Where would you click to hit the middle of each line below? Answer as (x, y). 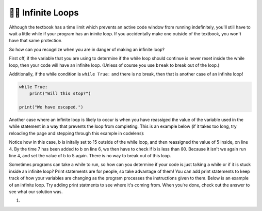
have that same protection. (36, 41)
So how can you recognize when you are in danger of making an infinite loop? (87, 49)
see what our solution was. (36, 192)
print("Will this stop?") (60, 94)
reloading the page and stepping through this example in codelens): (77, 133)
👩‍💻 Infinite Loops (44, 13)
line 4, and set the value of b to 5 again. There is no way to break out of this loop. (90, 155)
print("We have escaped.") (51, 107)
